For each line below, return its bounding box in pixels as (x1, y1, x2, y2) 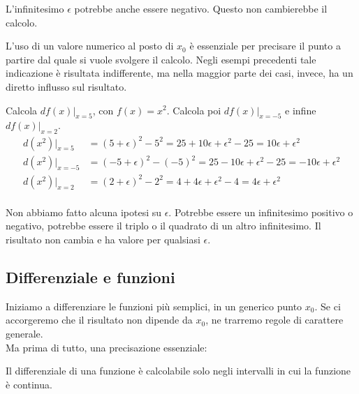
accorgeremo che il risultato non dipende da (6, 312, 193, 327)
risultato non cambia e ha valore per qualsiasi (6, 232, 200, 246)
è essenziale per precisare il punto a (189, 38, 341, 53)
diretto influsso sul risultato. (6, 79, 127, 93)
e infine (285, 103, 316, 117)
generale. (6, 326, 43, 340)
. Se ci (314, 298, 341, 313)
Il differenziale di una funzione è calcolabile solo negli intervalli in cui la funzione (6, 363, 351, 378)
